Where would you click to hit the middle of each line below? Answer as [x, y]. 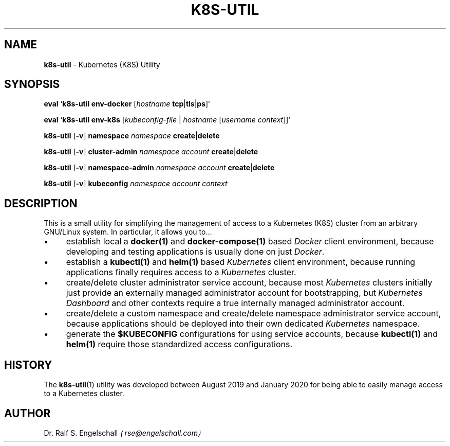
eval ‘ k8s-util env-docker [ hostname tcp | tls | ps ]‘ [127, 104]
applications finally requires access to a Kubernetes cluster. [181, 272]
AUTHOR [27, 413]
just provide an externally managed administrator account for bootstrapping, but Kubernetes [244, 293]
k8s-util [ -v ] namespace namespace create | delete [132, 136]
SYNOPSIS [32, 84]
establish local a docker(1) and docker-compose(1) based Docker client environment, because [250, 242]
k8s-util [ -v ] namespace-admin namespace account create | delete [159, 168]
